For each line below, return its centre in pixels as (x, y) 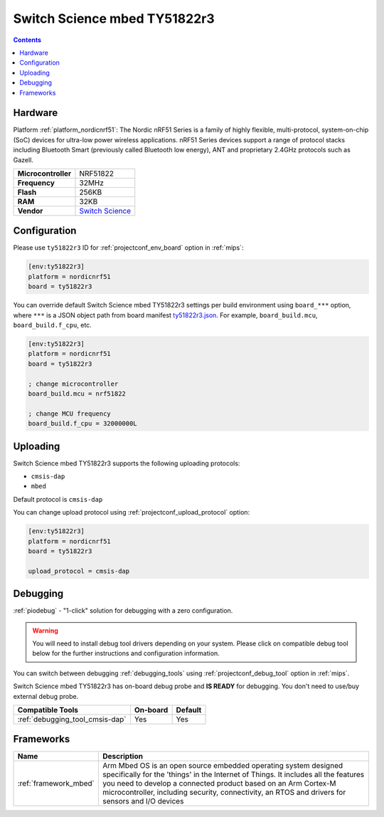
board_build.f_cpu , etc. (52, 325)
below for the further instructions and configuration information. (126, 653)
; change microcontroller (73, 384)
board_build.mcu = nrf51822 (77, 394)
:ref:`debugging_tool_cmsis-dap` (72, 719)
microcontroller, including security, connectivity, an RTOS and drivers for (224, 792)
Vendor (30, 211)
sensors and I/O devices (143, 801)
